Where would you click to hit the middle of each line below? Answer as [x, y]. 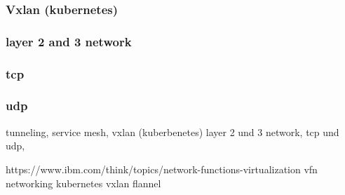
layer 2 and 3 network [69, 41]
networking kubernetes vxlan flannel [83, 183]
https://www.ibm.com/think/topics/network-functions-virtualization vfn [162, 169]
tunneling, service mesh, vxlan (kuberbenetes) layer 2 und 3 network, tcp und [172, 132]
